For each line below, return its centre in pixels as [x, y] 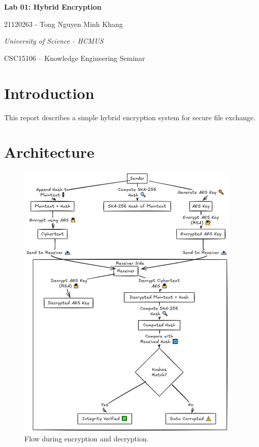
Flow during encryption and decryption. [87, 439]
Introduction [49, 93]
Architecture [49, 152]
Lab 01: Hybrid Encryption [53, 7]
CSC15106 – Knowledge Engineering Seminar [75, 58]
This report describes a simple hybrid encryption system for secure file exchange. [130, 117]
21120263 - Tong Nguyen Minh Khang [63, 24]
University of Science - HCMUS [54, 41]
